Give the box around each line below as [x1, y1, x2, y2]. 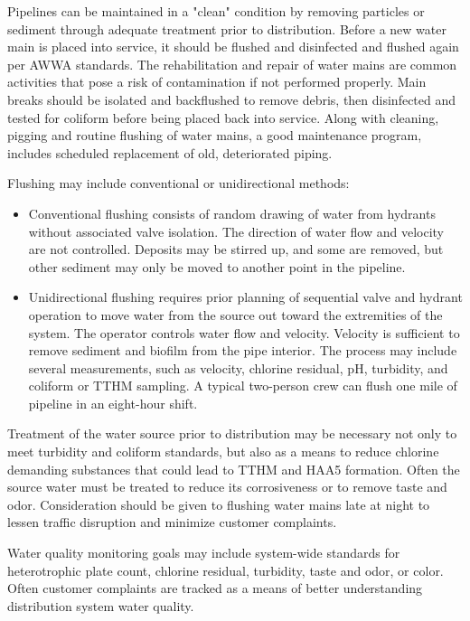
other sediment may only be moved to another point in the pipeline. [28, 257, 406, 276]
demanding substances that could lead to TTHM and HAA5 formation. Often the [7, 459, 460, 478]
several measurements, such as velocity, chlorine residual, [28, 358, 343, 377]
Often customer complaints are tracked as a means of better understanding [7, 579, 423, 597]
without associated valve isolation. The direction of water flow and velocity [28, 221, 444, 240]
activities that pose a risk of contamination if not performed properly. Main [7, 72, 427, 91]
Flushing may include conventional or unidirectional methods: [7, 174, 350, 193]
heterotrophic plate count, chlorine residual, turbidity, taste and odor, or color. [7, 560, 444, 579]
